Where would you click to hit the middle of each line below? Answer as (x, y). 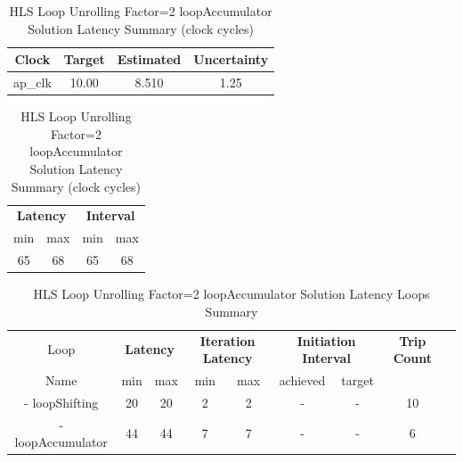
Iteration (227, 340)
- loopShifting (61, 402)
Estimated (149, 59)
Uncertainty (231, 59)
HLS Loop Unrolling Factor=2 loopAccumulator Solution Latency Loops (231, 294)
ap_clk (32, 82)
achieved (302, 380)
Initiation (326, 340)
